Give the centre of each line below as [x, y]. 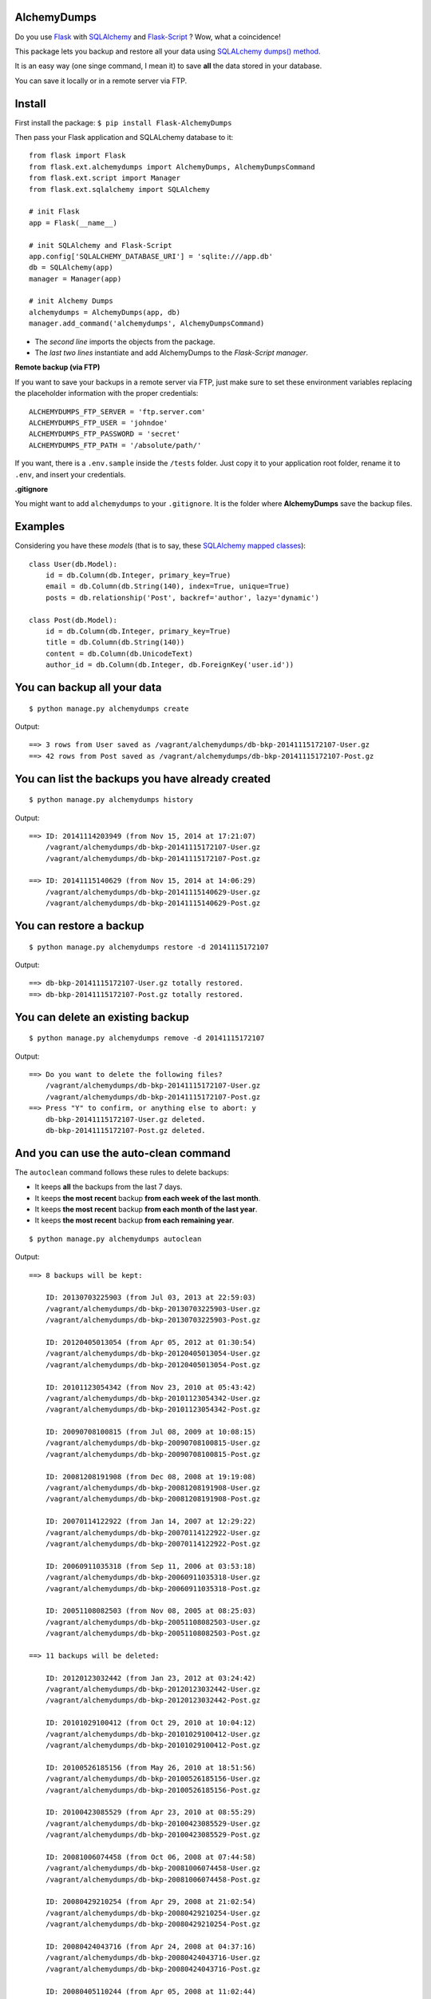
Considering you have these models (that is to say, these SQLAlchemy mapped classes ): [160, 546]
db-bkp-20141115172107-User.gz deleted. [126, 1119]
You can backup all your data [88, 687]
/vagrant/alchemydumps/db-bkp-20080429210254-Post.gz [153, 1924]
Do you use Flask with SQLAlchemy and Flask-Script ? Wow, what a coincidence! [148, 37]
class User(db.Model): [73, 564]
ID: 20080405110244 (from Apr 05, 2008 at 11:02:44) [151, 1991]
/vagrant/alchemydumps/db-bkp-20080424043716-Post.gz [153, 1969]
